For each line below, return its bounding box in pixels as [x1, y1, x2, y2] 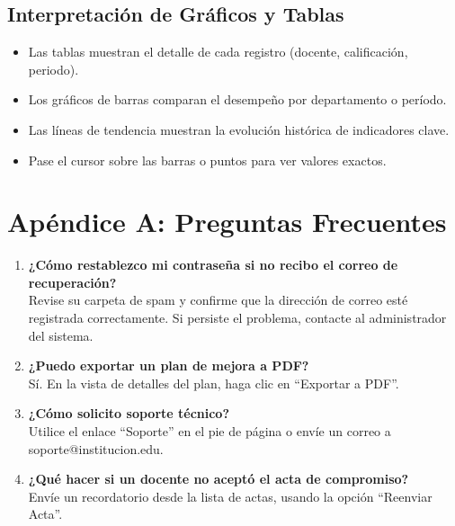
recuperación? [28, 272, 117, 291]
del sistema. [28, 325, 94, 344]
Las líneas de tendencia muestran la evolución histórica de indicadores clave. [28, 120, 450, 138]
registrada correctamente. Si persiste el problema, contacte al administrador [28, 308, 447, 327]
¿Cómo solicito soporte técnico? [28, 404, 230, 423]
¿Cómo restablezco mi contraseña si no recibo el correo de [28, 255, 398, 274]
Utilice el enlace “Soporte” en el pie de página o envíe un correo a [28, 422, 391, 441]
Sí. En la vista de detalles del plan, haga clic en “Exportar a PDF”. [28, 373, 399, 392]
